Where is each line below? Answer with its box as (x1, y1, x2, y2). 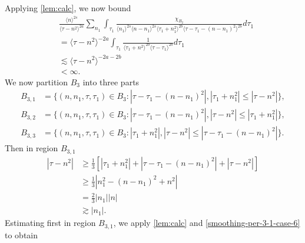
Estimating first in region (5, 217, 96, 229)
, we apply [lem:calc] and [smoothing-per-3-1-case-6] (113, 217, 300, 229)
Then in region (5, 142, 58, 154)
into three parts (82, 75, 140, 88)
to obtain (5, 228, 38, 241)
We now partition (5, 75, 68, 88)
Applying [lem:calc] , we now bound (5, 2, 131, 14)
